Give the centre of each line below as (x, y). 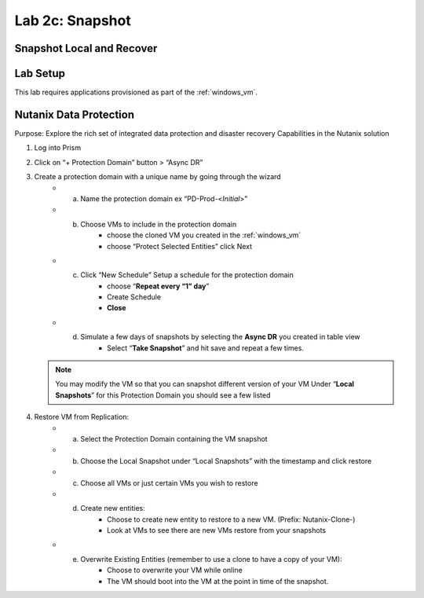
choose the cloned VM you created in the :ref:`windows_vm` (204, 235)
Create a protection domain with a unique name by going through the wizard (158, 177)
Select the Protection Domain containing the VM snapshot (174, 438)
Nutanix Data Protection (75, 114)
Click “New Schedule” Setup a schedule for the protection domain (187, 275)
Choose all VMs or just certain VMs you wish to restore (169, 482)
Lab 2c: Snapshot (73, 20)
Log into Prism (58, 148)
